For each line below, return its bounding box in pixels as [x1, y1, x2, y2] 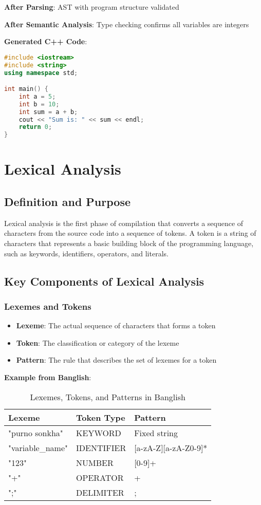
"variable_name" [8, 441, 68, 454]
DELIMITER [76, 486, 124, 498]
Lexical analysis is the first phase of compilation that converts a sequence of [4, 217, 244, 228]
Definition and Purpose [4, 193, 131, 209]
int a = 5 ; [18, 92, 56, 100]
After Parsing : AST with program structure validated [4, 2, 179, 12]
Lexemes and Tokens [4, 300, 91, 312]
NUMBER [76, 456, 114, 469]
